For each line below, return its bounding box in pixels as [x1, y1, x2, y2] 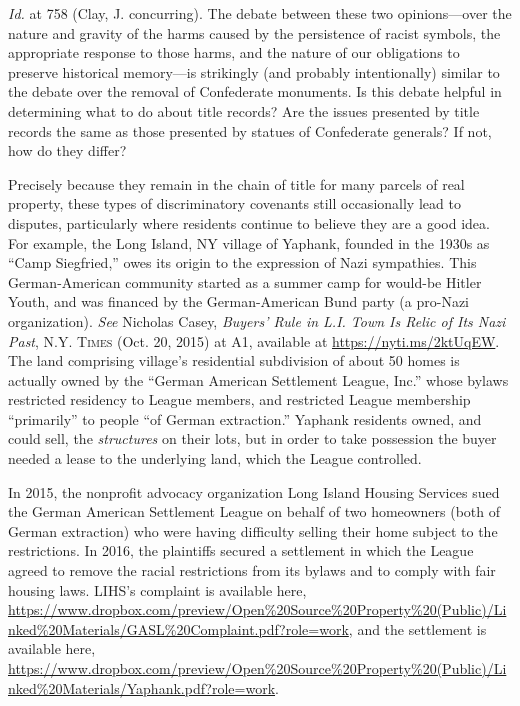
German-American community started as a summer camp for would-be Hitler [8, 271, 482, 292]
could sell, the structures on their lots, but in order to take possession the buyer [8, 428, 497, 449]
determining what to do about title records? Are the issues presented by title [8, 100, 480, 121]
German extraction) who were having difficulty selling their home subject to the [8, 520, 498, 541]
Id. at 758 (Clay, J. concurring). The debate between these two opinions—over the [8, 3, 512, 23]
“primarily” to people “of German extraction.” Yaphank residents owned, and [8, 408, 482, 429]
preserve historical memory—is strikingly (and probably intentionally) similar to [8, 61, 500, 82]
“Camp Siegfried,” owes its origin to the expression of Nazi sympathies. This [8, 252, 477, 273]
